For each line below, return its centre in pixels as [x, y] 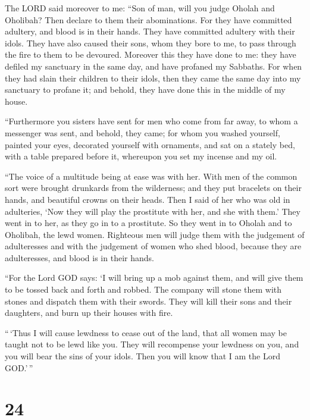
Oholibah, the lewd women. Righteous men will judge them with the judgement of [155, 234]
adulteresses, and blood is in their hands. [79, 257]
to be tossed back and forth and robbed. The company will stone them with [143, 289]
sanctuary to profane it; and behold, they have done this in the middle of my [145, 90]
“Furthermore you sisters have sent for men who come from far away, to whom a [151, 121]
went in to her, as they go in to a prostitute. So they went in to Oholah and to [148, 223]
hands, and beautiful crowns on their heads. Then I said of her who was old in [148, 199]
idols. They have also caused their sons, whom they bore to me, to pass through [151, 43]
